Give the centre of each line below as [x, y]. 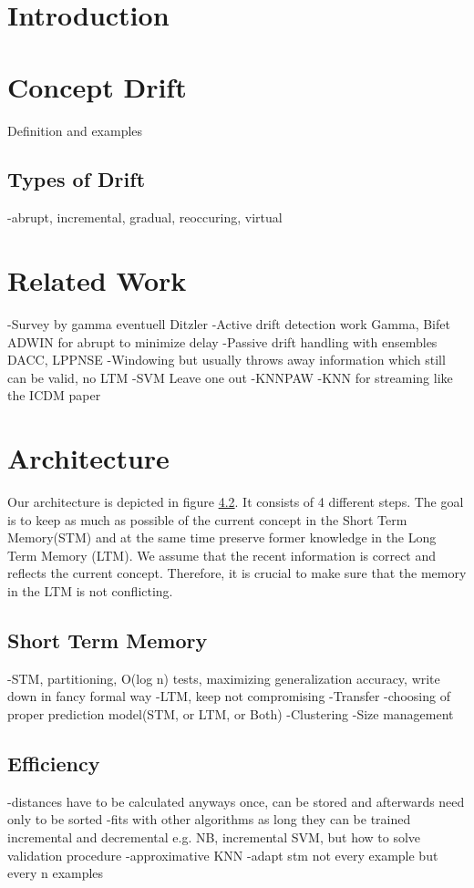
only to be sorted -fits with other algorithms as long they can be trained [209, 819]
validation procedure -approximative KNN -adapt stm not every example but [223, 855]
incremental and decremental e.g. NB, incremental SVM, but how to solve [214, 837]
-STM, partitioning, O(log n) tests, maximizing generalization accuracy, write [224, 678]
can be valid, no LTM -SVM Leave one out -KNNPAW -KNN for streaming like [230, 377]
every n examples [56, 873]
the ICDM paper [54, 395]
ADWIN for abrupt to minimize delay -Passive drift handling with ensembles [222, 341]
